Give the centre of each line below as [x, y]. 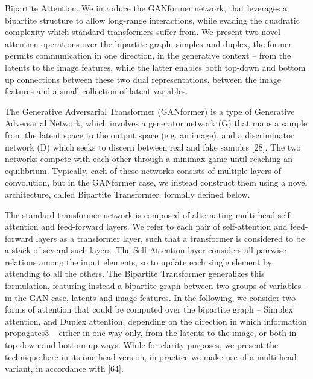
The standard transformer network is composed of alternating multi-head [140, 214]
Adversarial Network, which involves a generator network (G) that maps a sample [156, 123]
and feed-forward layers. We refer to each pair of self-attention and [164, 226]
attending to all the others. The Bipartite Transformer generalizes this [135, 274]
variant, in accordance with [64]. [64, 368]
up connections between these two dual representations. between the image [143, 79]
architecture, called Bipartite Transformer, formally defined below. [128, 194]
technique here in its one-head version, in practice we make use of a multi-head [151, 356]
